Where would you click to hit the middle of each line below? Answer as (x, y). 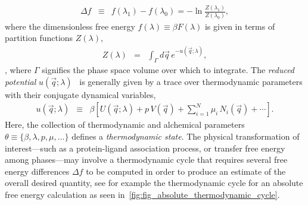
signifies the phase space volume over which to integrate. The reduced (168, 70)
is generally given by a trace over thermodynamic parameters (191, 81)
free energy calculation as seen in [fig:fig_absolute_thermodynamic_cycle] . (142, 194)
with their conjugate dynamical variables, (80, 94)
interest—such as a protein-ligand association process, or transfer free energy (145, 148)
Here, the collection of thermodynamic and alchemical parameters (125, 124)
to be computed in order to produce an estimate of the (186, 171)
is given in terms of (240, 26)
